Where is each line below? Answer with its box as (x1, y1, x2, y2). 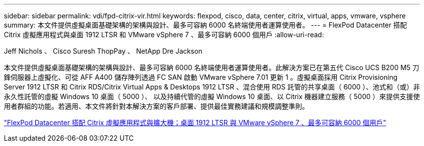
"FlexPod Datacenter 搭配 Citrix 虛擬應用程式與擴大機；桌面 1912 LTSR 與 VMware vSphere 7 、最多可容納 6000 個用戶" (4, 118, 386, 127)
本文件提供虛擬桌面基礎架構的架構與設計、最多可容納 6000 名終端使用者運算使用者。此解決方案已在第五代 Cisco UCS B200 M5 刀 (4, 63, 420, 72)
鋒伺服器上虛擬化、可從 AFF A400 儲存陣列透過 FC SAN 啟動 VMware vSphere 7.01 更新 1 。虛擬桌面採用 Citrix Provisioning (4, 73, 398, 81)
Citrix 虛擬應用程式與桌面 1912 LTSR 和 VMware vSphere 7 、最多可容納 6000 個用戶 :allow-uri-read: (4, 30, 324, 39)
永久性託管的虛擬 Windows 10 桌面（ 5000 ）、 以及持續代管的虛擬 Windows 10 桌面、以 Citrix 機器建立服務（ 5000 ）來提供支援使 (4, 92, 420, 101)
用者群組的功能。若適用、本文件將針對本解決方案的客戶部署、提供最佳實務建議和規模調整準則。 (4, 102, 309, 110)
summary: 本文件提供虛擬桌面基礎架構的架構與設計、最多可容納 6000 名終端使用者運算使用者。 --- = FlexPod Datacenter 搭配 (4, 21, 407, 29)
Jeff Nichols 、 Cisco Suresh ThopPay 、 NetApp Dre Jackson (4, 47, 203, 55)
